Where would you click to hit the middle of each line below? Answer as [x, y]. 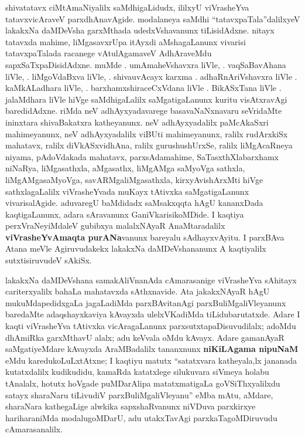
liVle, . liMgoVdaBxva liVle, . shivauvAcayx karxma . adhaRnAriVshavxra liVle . [151, 76]
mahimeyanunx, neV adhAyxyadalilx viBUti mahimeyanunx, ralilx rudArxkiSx [147, 133]
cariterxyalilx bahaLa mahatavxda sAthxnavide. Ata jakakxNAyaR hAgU [138, 291]
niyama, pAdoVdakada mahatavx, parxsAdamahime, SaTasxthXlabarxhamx [142, 156]
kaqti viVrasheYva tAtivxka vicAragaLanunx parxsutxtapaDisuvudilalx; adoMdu [151, 326]
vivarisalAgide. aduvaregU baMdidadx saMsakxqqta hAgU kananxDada [134, 203]
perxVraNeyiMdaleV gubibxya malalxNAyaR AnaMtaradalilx [115, 226]
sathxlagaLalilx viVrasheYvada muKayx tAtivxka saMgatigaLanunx [127, 191]
